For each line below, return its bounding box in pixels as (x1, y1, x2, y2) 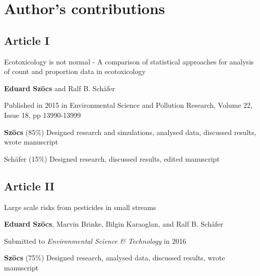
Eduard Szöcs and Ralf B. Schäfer (4, 83, 115, 93)
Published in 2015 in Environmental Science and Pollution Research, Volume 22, (4, 100, 252, 110)
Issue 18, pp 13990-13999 (4, 109, 81, 120)
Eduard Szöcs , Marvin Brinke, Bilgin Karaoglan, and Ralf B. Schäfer (4, 219, 223, 229)
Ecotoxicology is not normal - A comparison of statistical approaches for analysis (4, 56, 254, 66)
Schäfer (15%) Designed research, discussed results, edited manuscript (4, 153, 220, 164)
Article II (4, 178, 54, 193)
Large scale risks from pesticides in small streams (4, 201, 156, 212)
